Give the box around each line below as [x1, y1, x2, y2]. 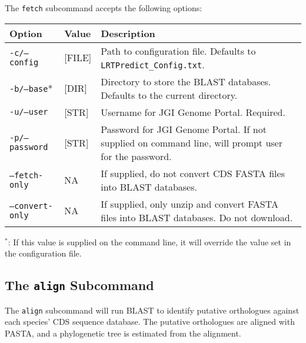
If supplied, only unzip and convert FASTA [101, 197, 278, 211]
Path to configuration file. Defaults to [101, 44, 256, 58]
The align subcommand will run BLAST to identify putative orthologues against [5, 304, 300, 316]
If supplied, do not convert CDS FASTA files [101, 166, 285, 180]
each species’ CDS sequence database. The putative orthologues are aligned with [5, 315, 295, 328]
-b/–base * [9, 81, 53, 95]
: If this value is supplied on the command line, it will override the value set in [8, 235, 291, 248]
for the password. [101, 149, 172, 163]
